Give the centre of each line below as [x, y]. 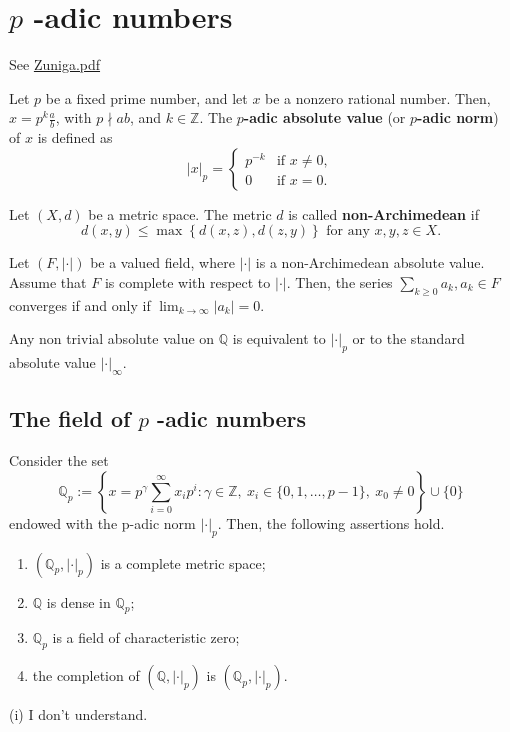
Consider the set [59, 460]
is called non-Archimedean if [383, 213]
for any [348, 231]
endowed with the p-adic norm [102, 522]
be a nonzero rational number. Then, [378, 97]
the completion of [86, 675]
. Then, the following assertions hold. [331, 522]
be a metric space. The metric [180, 213]
